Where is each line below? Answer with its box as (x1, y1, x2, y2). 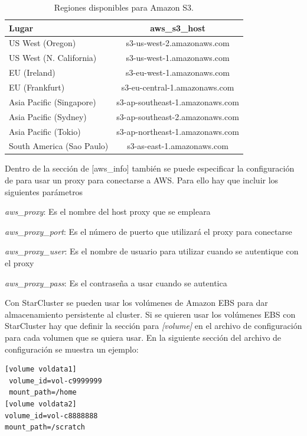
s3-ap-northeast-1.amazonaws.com (116, 125, 239, 137)
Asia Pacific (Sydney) (9, 110, 87, 122)
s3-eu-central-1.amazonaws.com (121, 80, 234, 93)
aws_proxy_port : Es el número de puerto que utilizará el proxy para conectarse (5, 225, 292, 237)
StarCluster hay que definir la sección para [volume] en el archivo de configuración (5, 319, 302, 332)
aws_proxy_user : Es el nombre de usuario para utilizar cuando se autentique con (5, 245, 299, 257)
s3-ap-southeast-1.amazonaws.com (116, 95, 239, 108)
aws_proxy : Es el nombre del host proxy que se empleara (5, 205, 211, 218)
